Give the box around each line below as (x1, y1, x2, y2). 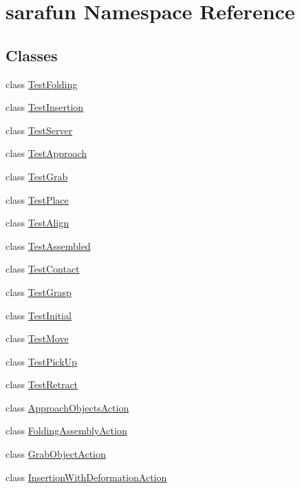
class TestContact (6, 262, 80, 276)
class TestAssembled (6, 238, 91, 253)
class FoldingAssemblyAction (6, 423, 127, 438)
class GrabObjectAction (6, 447, 106, 461)
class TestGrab (6, 169, 68, 183)
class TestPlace (6, 192, 69, 206)
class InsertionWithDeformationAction (6, 469, 167, 484)
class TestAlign (6, 215, 69, 230)
